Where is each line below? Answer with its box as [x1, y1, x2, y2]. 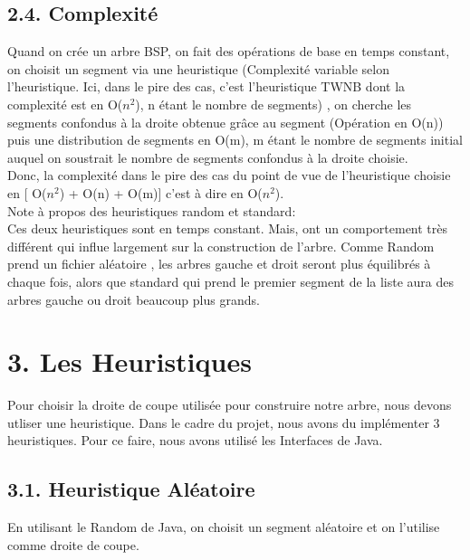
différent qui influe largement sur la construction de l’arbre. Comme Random [7, 236, 435, 255]
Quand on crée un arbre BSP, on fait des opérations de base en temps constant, [7, 42, 450, 61]
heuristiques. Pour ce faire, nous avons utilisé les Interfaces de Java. [7, 431, 383, 450]
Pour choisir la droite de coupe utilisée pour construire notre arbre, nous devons [7, 395, 452, 414]
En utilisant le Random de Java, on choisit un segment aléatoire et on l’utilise [7, 517, 440, 536]
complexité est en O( [7, 94, 123, 113]
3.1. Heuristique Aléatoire [7, 475, 255, 503]
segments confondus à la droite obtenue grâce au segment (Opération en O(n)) [7, 112, 444, 131]
